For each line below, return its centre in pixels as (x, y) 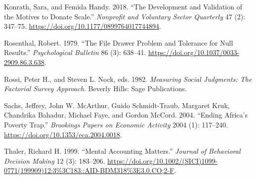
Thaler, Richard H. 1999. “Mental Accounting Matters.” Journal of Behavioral (122, 151)
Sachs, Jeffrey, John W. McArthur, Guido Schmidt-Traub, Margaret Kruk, (117, 105)
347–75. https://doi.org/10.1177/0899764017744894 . (83, 26)
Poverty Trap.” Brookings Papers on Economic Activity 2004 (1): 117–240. (116, 124)
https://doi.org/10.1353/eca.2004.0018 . (63, 134)
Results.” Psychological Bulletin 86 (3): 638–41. (75, 52)
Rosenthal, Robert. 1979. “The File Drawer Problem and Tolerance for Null (119, 42)
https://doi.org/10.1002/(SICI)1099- (163, 160)
